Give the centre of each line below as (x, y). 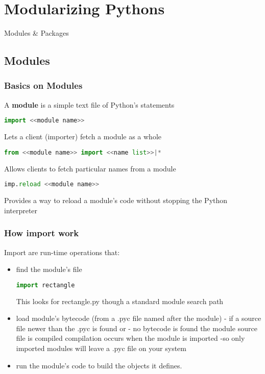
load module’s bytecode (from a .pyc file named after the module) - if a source (139, 318)
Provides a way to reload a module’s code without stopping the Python (116, 200)
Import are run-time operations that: (62, 252)
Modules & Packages (37, 33)
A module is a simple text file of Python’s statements (89, 104)
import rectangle (45, 285)
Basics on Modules (43, 85)
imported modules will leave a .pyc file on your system (101, 348)
